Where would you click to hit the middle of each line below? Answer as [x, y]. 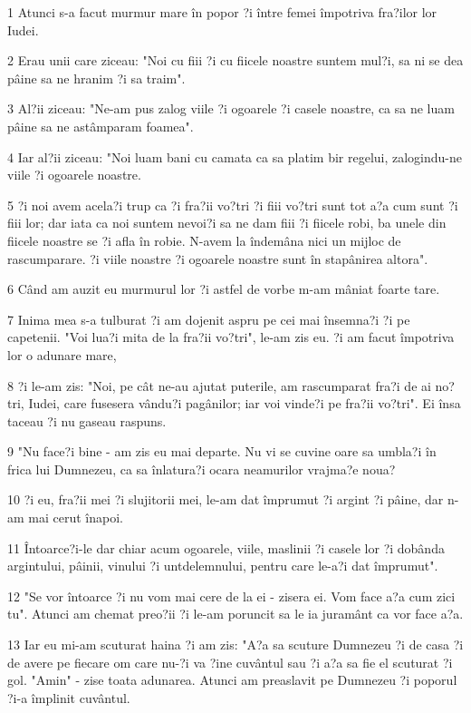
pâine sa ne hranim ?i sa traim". [96, 78]
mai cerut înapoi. [76, 518]
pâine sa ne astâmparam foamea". [101, 126]
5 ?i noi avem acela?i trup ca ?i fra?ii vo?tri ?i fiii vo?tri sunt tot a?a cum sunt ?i [233, 205]
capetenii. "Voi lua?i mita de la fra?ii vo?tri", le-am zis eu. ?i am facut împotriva [231, 337]
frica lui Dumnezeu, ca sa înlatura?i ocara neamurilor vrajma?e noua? [202, 469]
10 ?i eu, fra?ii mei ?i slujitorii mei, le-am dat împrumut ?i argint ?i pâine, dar [226, 499]
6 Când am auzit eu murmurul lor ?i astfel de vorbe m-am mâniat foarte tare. [224, 289]
